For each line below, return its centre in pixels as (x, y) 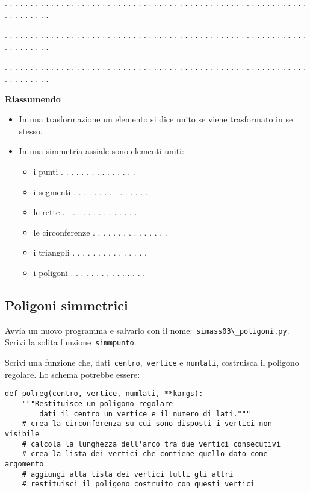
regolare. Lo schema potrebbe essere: (73, 374)
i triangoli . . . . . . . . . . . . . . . (90, 252)
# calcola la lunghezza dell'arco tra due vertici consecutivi (151, 444)
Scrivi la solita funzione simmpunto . (71, 342)
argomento (24, 464)
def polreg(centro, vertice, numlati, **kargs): (104, 394)
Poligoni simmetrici (67, 305)
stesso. (31, 130)
